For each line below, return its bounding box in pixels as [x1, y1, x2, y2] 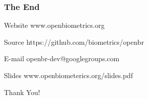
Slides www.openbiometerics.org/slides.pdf [4, 70, 133, 80]
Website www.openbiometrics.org [4, 20, 105, 30]
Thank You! [4, 87, 40, 97]
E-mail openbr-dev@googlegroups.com [4, 53, 120, 64]
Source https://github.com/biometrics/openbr [4, 36, 144, 47]
